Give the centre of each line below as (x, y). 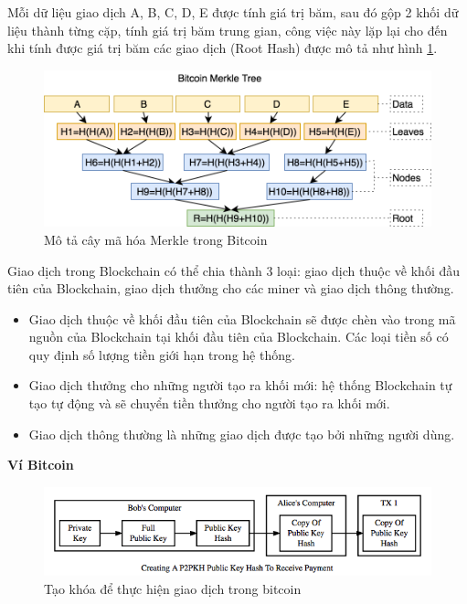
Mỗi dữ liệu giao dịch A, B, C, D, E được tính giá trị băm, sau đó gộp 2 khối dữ (233, 12)
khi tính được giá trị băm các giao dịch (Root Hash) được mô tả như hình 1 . (223, 48)
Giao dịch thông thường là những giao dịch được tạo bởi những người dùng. (242, 434)
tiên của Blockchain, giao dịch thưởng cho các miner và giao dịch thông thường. (231, 288)
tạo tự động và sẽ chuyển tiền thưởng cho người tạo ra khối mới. (209, 403)
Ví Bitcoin (41, 465)
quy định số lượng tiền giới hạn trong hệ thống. (162, 354)
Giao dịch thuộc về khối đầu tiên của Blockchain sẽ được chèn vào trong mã (242, 318)
